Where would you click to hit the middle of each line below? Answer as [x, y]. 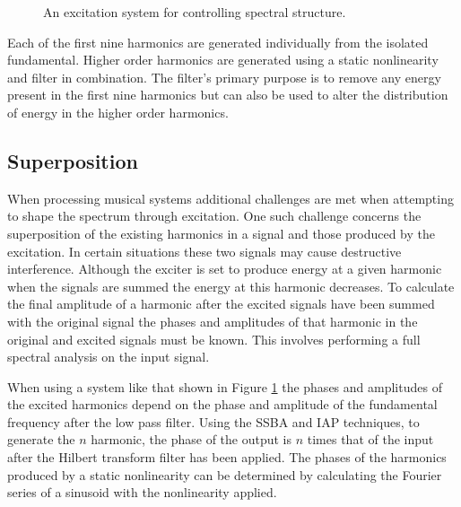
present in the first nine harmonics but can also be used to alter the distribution [228, 95]
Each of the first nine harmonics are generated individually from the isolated [218, 42]
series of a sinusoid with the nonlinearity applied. [142, 492]
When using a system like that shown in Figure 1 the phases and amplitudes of [225, 386]
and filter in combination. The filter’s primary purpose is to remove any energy [224, 77]
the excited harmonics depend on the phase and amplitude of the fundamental [222, 404]
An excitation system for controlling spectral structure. [195, 12]
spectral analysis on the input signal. [109, 357]
